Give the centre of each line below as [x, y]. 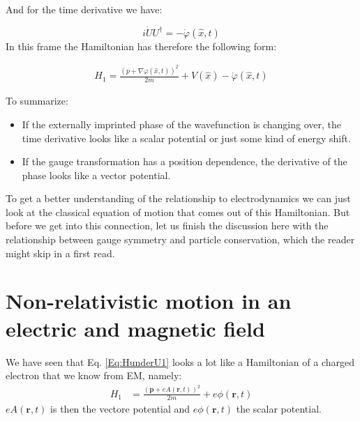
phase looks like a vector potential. [96, 175]
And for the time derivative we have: [84, 9]
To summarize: [37, 101]
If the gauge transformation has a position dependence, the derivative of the [185, 161]
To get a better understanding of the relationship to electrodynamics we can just [178, 198]
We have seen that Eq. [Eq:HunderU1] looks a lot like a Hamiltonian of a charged [180, 361]
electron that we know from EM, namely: [94, 375]
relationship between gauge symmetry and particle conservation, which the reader [180, 239]
